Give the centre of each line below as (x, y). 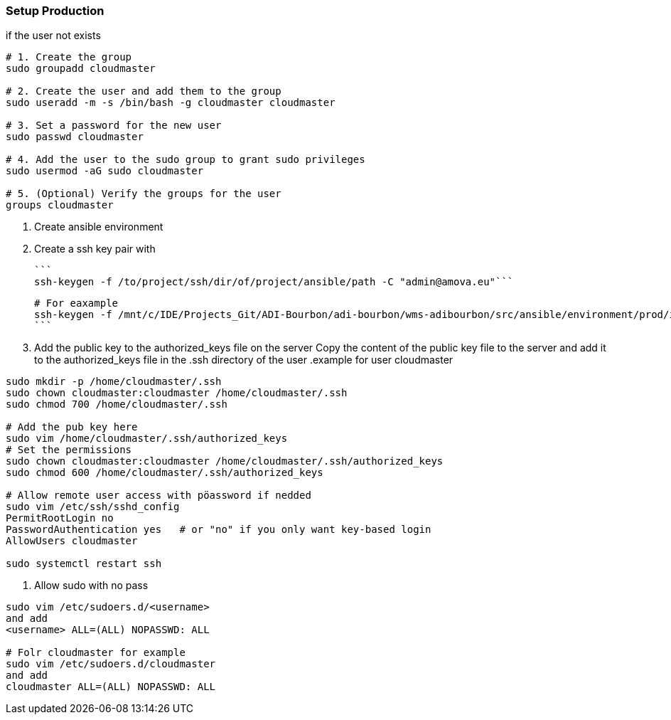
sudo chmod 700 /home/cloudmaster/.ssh (117, 404)
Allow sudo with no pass (91, 586)
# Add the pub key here (72, 427)
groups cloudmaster (60, 205)
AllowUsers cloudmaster (72, 541)
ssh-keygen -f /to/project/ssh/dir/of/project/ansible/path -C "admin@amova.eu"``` (274, 282)
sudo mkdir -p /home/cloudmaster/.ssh (114, 382)
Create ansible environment (99, 227)
